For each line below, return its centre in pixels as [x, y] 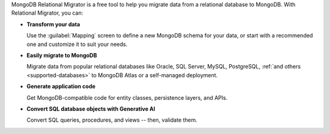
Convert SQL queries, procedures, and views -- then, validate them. [112, 120]
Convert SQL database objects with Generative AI [91, 109]
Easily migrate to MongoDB [62, 55]
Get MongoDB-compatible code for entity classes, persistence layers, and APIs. [127, 97]
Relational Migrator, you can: [47, 13]
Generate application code [61, 86]
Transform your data [53, 24]
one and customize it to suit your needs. [77, 44]
